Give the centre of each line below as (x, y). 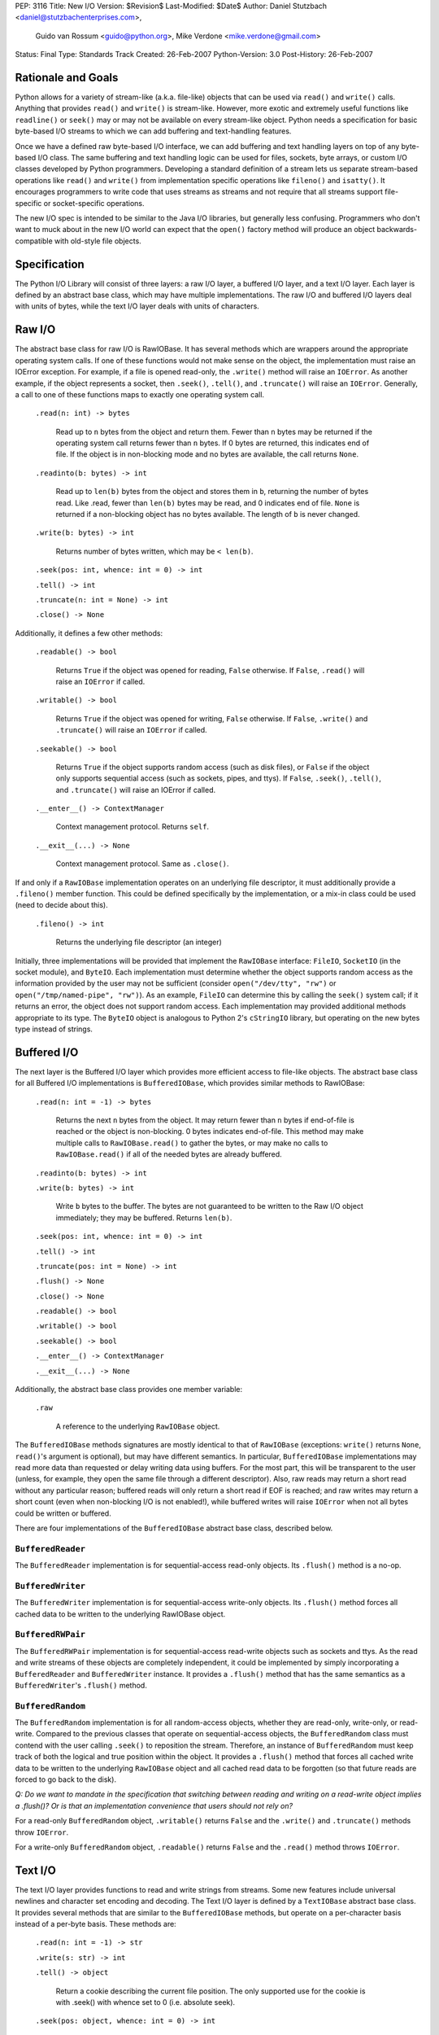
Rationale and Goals (67, 77)
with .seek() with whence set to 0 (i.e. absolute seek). (146, 2002)
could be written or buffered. (63, 1513)
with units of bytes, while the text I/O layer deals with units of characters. (137, 306)
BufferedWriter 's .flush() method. (81, 1685)
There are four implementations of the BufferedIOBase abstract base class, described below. (174, 1528)
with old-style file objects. (98, 241)
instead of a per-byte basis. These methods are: (96, 1924)
